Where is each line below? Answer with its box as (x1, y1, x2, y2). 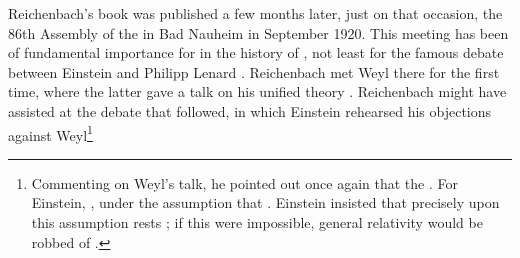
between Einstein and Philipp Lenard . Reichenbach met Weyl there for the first (8, 61, 500, 82)
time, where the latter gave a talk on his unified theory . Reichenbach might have (8, 81, 507, 102)
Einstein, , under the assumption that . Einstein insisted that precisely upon (31, 192, 500, 213)
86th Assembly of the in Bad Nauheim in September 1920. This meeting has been (8, 22, 509, 43)
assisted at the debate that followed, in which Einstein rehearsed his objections (8, 100, 492, 121)
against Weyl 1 (8, 121, 93, 145)
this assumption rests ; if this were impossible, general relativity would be (31, 212, 483, 232)
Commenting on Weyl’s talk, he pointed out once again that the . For (31, 172, 458, 193)
